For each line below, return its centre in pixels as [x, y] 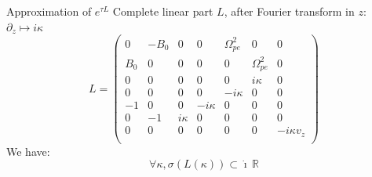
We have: [28, 151]
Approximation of [49, 11]
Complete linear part [163, 11]
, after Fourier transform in [289, 11]
